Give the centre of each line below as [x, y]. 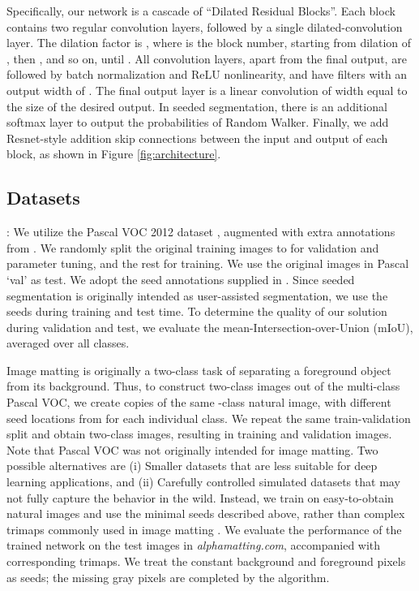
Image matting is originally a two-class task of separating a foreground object [199, 370]
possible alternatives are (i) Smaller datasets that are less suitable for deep [192, 466]
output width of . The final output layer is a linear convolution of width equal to [207, 90]
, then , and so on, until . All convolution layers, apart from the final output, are [207, 58]
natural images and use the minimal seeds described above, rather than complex [206, 513]
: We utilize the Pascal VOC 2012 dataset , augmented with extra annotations [201, 232]
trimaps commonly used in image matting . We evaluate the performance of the [204, 529]
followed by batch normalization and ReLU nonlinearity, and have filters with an [207, 74]
